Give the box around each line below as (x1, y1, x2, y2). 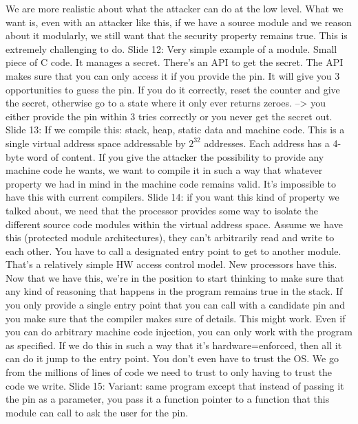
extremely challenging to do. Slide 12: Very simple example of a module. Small (6, 41, 337, 56)
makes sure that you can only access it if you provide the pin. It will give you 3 (6, 68, 340, 82)
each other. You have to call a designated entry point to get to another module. (6, 243, 341, 258)
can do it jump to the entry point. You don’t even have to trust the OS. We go (6, 351, 339, 366)
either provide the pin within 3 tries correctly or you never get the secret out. (6, 109, 333, 123)
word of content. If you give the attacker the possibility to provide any (27, 149, 324, 164)
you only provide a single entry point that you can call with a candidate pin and (6, 298, 345, 312)
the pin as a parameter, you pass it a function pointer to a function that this (6, 392, 330, 406)
